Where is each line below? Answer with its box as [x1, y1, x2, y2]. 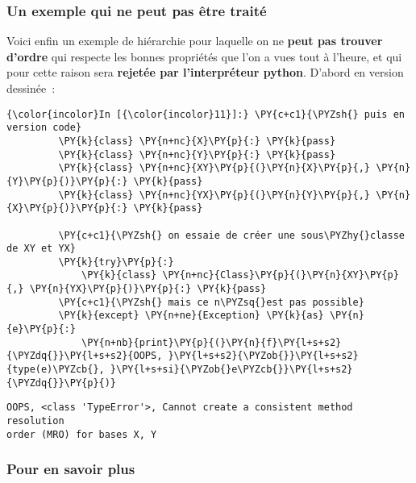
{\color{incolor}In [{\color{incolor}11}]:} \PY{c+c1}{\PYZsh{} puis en [6, 108, 405, 120]
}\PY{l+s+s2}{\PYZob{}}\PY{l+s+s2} [168, 350, 359, 362]
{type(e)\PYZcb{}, [6, 364, 105, 376]
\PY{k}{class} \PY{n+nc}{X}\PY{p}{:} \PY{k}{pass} [58, 135, 336, 147]
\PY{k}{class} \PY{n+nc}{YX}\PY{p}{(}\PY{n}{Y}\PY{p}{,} [58, 189, 371, 201]
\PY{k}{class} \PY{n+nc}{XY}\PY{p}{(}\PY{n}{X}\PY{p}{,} [58, 162, 371, 174]
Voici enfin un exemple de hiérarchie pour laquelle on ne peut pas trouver [6, 32, 383, 49]
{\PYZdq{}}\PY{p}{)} [6, 377, 117, 389]
